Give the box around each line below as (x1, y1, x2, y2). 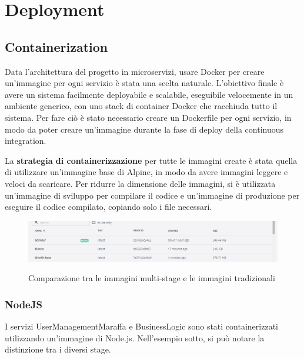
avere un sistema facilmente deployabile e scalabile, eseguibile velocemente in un (5, 88, 293, 100)
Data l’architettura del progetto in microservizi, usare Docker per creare (5, 65, 265, 77)
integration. (5, 134, 46, 147)
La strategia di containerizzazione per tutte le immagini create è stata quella (5, 154, 298, 166)
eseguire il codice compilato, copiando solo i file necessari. (5, 200, 212, 213)
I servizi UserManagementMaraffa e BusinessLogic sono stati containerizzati (5, 320, 278, 332)
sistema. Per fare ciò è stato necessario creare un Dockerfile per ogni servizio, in (5, 111, 292, 123)
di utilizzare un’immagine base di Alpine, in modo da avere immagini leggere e (5, 166, 288, 178)
